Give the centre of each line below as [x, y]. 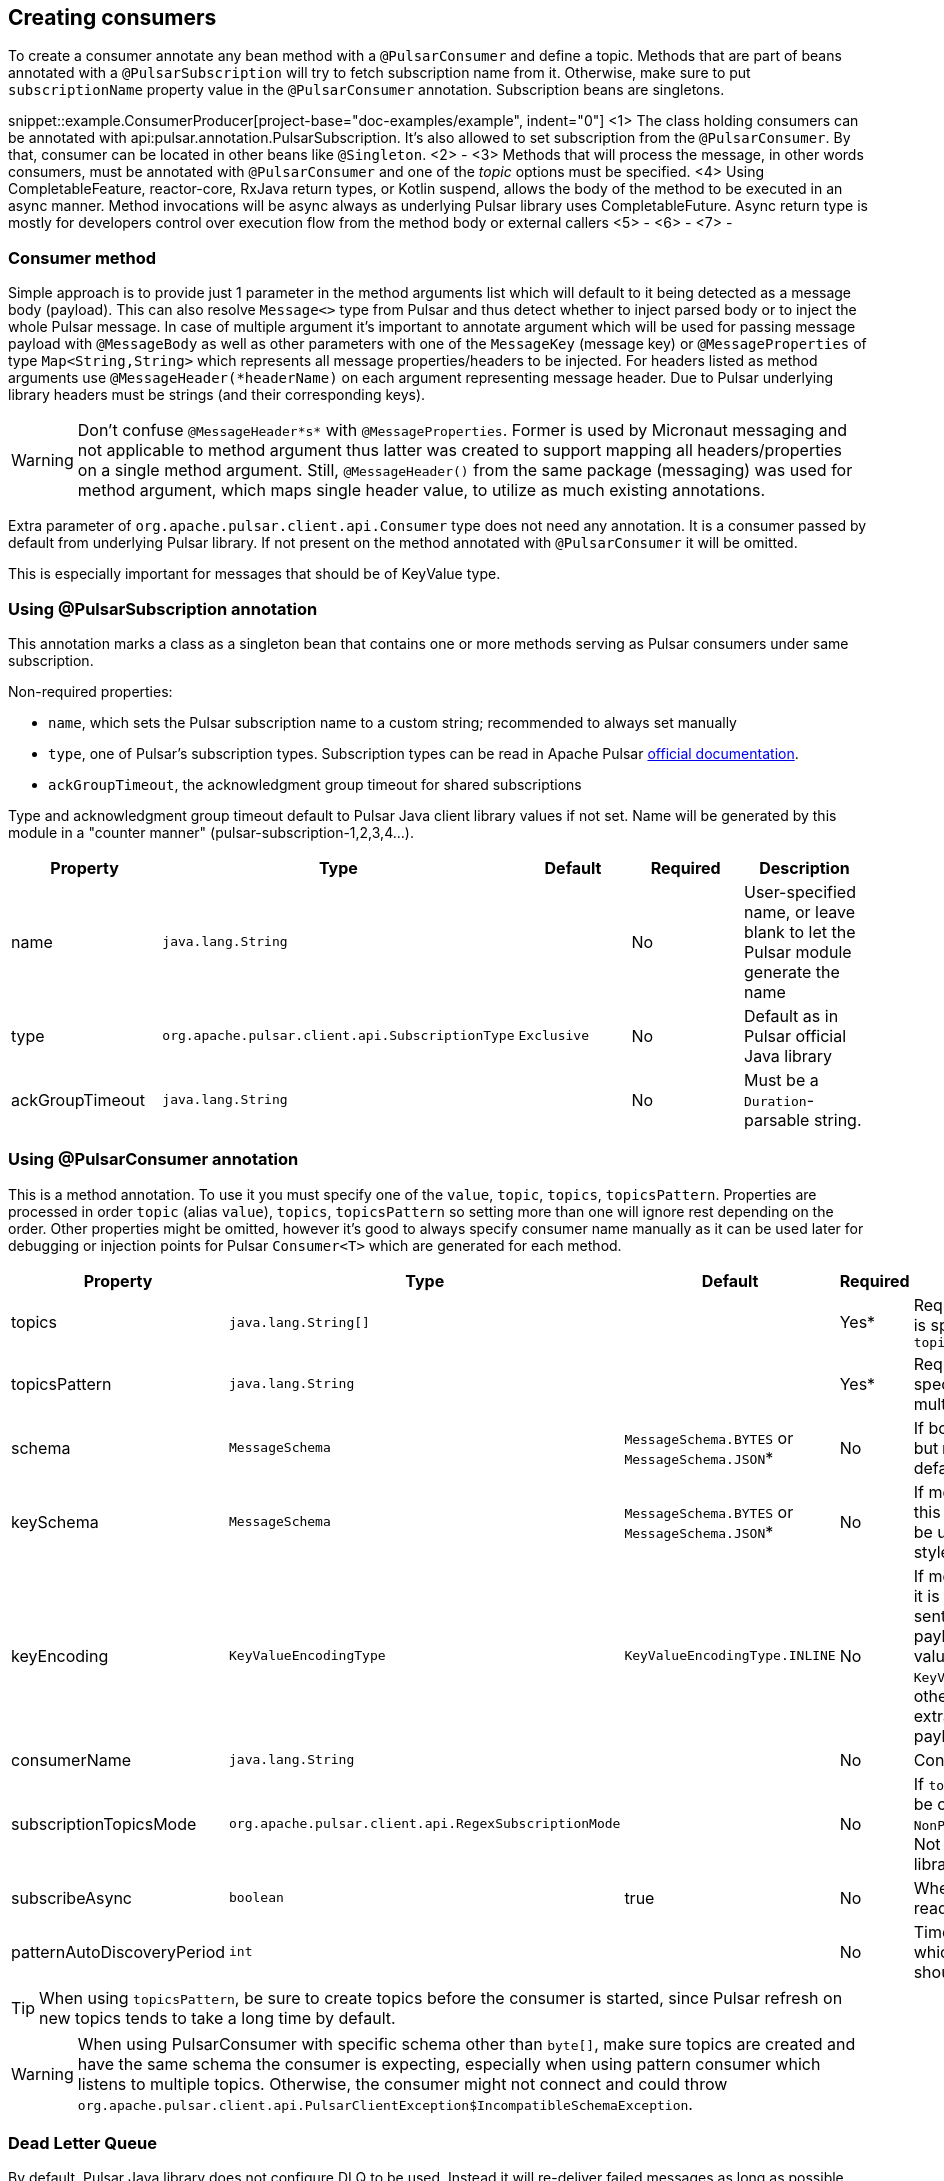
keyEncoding [60, 1655]
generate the [792, 971]
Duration [775, 1101]
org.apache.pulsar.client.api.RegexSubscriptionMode [425, 1824]
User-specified [800, 891]
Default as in [791, 1015]
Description [804, 867]
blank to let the [800, 931]
